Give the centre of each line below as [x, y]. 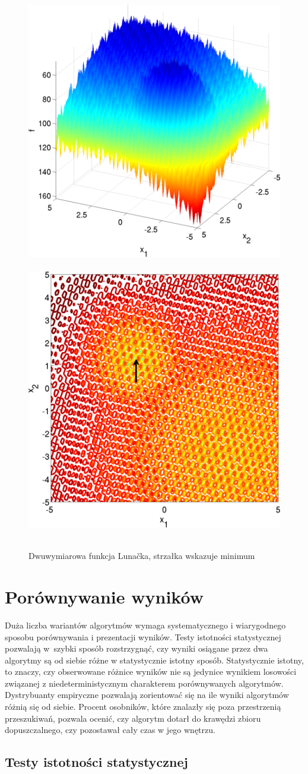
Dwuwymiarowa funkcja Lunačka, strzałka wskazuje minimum [142, 556]
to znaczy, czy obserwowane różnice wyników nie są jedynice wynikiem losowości [151, 672]
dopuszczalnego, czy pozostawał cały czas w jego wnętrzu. [110, 730]
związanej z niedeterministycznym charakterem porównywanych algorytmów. [144, 683]
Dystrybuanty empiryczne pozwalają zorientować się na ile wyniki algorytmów [147, 695]
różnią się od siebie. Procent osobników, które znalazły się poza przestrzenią [143, 707]
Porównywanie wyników [104, 596]
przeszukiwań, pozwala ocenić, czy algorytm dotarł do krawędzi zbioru [133, 718]
